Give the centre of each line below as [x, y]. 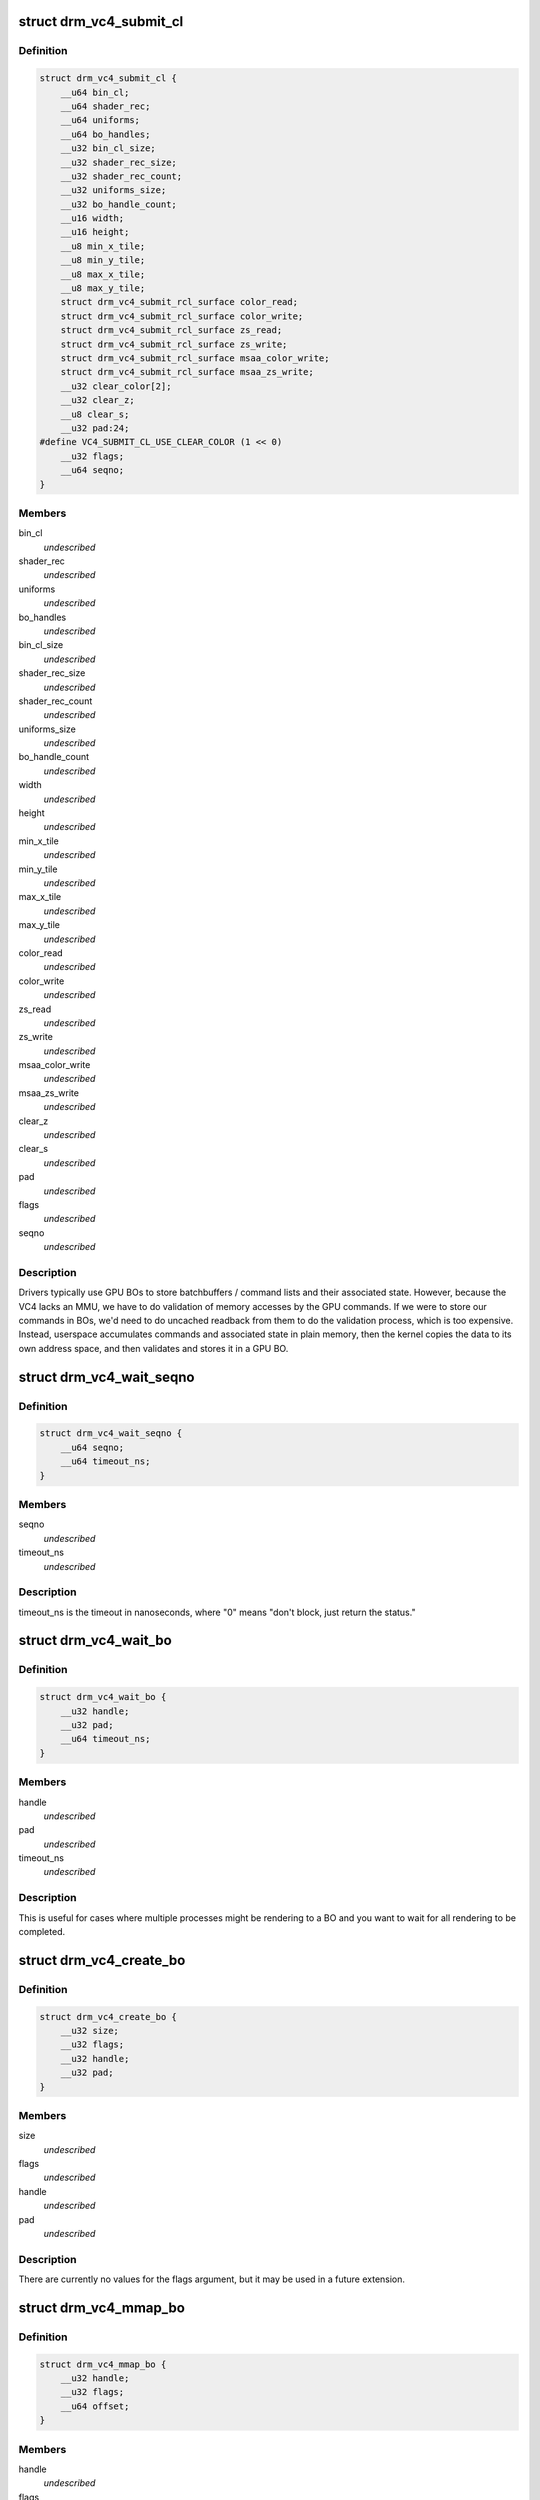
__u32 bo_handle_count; [118, 204]
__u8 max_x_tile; [103, 274]
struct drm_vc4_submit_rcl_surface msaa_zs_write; [187, 372]
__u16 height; [95, 232]
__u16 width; [92, 218]
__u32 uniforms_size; [113, 190]
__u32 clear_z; [97, 400]
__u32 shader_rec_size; [118, 162]
